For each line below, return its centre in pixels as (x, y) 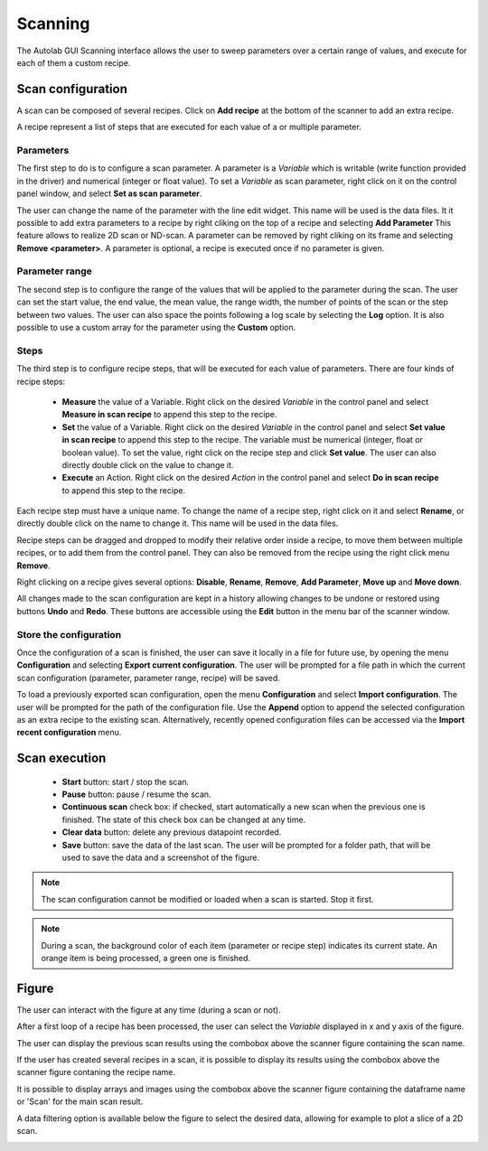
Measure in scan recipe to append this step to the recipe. (169, 415)
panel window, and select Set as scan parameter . (109, 193)
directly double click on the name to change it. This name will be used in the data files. (178, 523)
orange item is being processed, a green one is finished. (146, 958)
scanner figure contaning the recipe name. (96, 1072)
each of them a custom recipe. (74, 62)
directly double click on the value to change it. (148, 464)
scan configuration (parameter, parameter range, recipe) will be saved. (148, 678)
